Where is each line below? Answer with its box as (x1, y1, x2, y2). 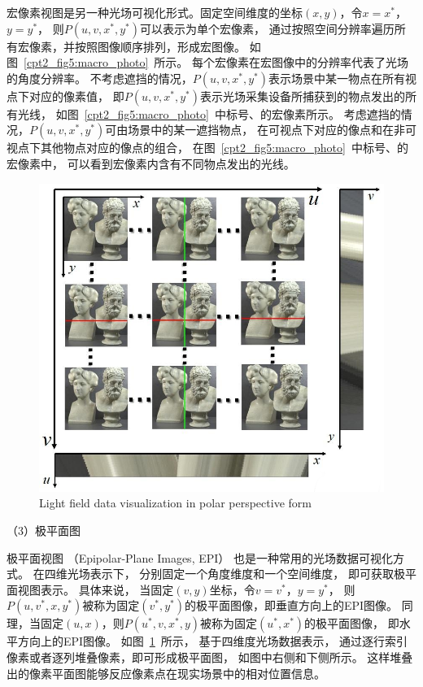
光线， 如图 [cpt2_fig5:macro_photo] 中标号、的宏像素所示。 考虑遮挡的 (17, 105, 401, 122)
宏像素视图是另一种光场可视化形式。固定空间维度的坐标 (7, 4, 303, 20)
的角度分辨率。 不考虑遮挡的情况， (7, 69, 193, 86)
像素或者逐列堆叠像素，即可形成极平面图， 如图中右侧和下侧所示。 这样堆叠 (7, 649, 413, 666)
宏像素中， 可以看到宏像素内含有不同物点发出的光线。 (7, 154, 295, 172)
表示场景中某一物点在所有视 (268, 69, 416, 86)
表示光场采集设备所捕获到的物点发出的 (199, 87, 405, 104)
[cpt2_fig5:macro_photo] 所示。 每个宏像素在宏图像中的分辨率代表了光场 (24, 54, 408, 71)
